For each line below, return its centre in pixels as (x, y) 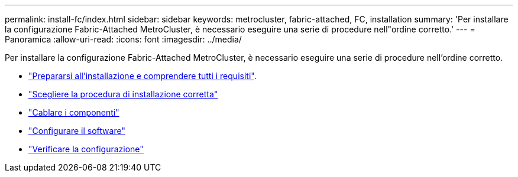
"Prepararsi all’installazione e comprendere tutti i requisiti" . (143, 76)
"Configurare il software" (77, 131)
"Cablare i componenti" (74, 112)
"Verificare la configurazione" (86, 149)
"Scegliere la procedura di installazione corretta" (123, 94)
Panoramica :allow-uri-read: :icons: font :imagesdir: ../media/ (123, 39)
